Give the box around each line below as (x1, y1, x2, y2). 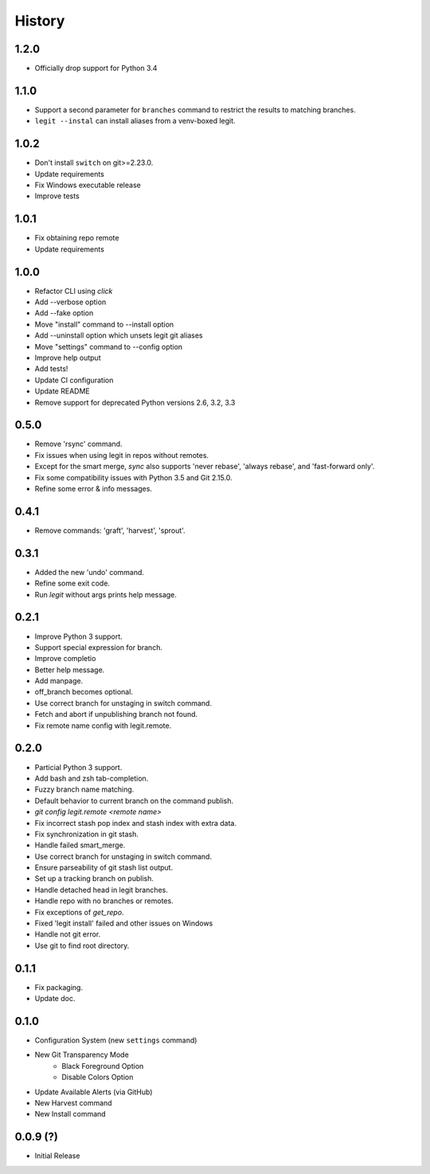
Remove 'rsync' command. (34, 439, 123, 449)
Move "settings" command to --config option (34, 342, 183, 351)
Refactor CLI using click (34, 286, 113, 295)
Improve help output (34, 353, 101, 362)
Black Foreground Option (61, 1061, 144, 1070)
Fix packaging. (34, 982, 84, 992)
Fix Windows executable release (34, 180, 141, 190)
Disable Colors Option (61, 1072, 134, 1082)
